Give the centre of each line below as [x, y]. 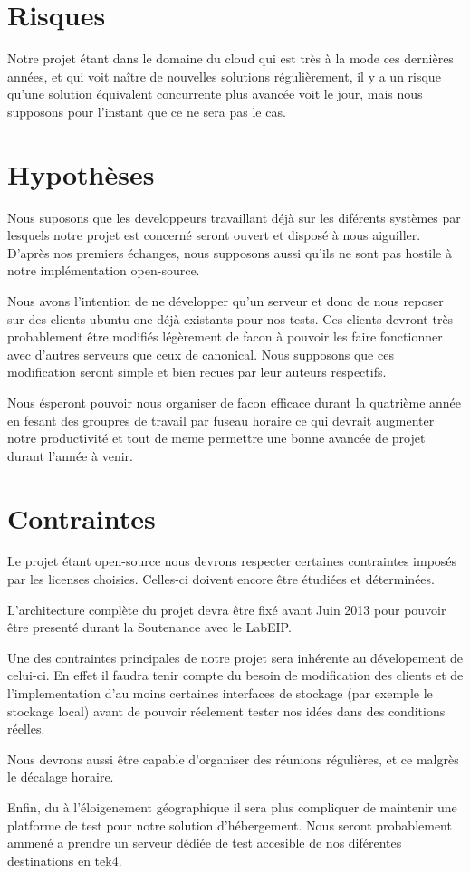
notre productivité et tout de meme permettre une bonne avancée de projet [216, 438]
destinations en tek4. [65, 860]
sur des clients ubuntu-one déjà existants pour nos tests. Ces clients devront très [230, 318]
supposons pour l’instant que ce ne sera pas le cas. [147, 111]
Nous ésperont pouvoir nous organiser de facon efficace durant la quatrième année [235, 402]
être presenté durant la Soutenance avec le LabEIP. [149, 627]
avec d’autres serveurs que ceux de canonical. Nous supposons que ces [201, 354]
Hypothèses [81, 173]
